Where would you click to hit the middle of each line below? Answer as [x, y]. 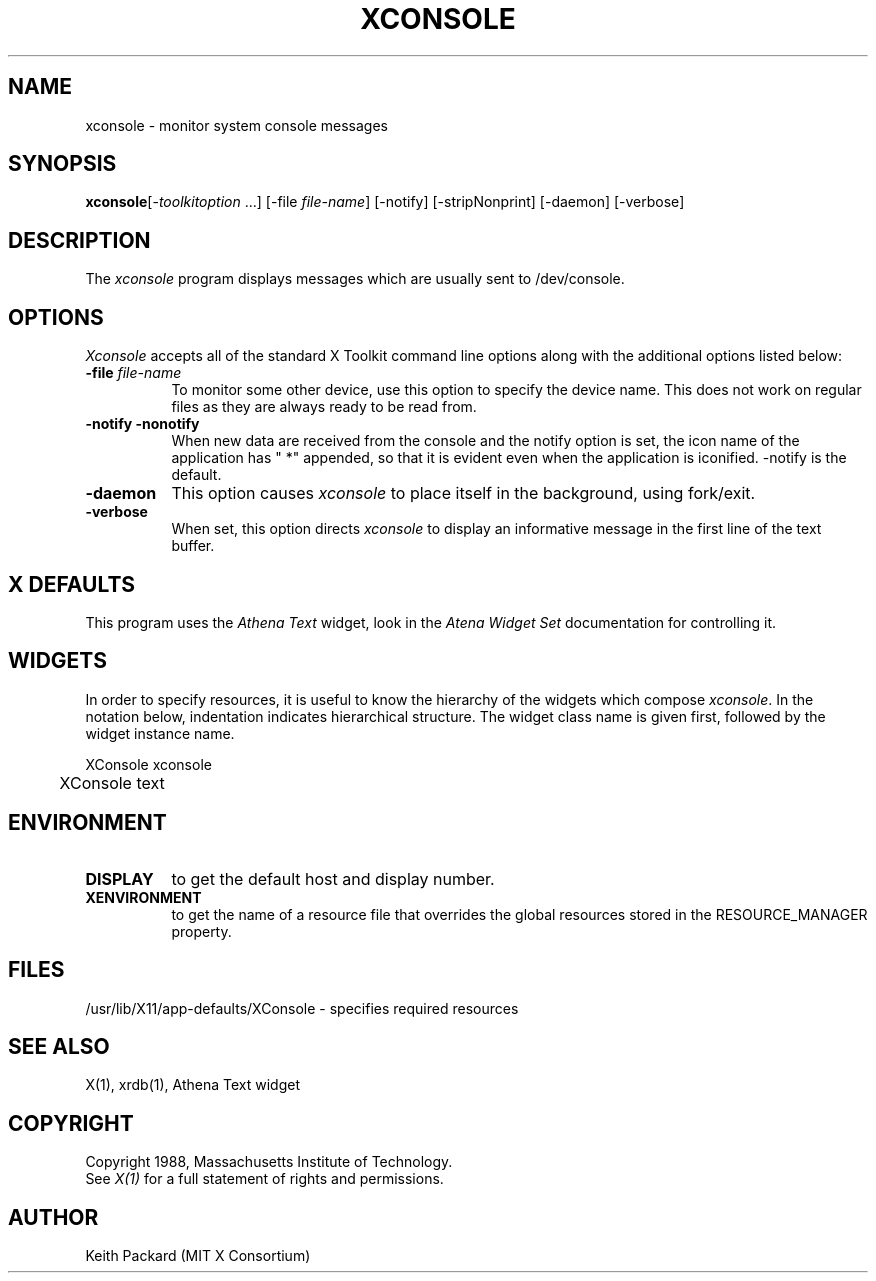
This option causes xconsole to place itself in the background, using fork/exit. [463, 493]
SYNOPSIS [62, 164]
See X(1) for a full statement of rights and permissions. [264, 1179]
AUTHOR [53, 1217]
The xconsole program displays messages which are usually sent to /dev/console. [355, 279]
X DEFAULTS [72, 584]
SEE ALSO [59, 1046]
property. [201, 931]
